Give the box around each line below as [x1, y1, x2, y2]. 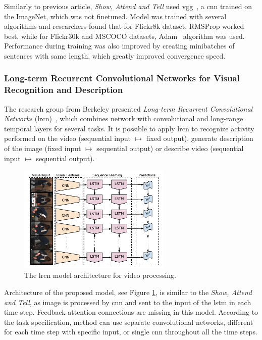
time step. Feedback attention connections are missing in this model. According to [4, 307, 258, 317]
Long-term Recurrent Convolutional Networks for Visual [4, 72, 240, 84]
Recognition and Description [4, 83, 123, 96]
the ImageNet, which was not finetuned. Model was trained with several [4, 11, 227, 21]
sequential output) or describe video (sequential [96, 143, 244, 154]
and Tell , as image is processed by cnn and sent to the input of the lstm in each [4, 297, 251, 307]
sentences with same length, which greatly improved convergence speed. [4, 50, 226, 61]
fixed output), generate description [146, 133, 253, 143]
